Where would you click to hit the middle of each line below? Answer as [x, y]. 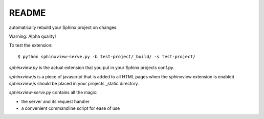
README [27, 13]
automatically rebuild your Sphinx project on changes [63, 27]
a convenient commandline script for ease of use [71, 108]
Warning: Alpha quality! [33, 36]
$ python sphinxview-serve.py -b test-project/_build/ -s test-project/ [107, 57]
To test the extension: [31, 45]
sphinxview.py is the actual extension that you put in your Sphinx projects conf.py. [92, 68]
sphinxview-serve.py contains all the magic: [53, 93]
